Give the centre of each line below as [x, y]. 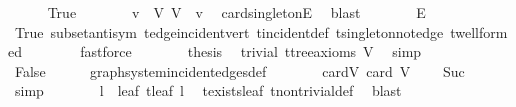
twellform [479, 31]
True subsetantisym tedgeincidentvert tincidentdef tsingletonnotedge [229, 31]
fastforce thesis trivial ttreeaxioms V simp [251, 51]
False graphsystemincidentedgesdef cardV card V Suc [239, 70]
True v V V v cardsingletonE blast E [236, 12]
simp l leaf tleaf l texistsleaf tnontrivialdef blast [208, 90]
